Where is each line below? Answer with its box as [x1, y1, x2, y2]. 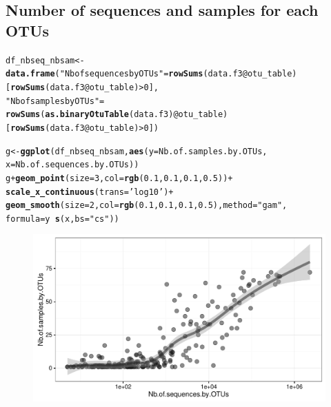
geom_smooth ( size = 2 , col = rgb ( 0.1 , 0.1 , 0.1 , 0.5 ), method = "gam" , [6, 200, 288, 211]
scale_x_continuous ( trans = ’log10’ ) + [6, 187, 174, 197]
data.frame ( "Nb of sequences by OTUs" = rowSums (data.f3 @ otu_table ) [6, 69, 297, 79]
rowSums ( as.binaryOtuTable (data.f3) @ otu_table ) [6, 109, 228, 120]
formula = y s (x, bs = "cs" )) [6, 213, 119, 224]
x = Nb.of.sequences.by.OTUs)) [6, 160, 139, 170]
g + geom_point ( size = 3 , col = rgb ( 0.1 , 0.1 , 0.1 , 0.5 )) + [6, 173, 233, 183]
